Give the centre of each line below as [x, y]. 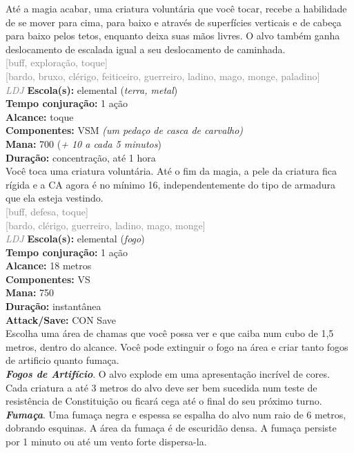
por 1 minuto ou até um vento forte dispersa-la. [106, 441]
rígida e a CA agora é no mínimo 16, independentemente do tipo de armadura [171, 184]
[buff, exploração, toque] [57, 62]
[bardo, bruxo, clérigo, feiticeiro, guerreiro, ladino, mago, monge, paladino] [163, 76]
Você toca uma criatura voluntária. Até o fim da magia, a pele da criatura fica [171, 171]
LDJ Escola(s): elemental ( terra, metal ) [92, 89]
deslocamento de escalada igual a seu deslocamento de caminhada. [146, 49]
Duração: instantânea [53, 306]
